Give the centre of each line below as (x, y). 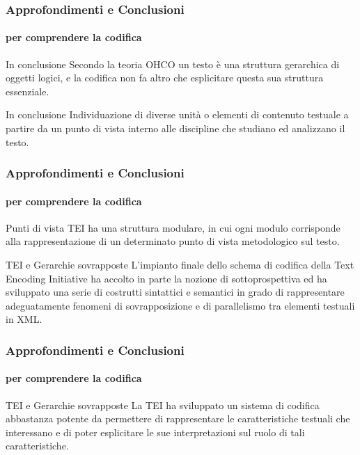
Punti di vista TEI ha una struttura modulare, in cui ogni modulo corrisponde (173, 227)
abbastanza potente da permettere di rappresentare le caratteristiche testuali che (178, 418)
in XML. (24, 319)
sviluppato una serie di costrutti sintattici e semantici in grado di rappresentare (175, 292)
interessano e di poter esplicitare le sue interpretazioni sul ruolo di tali (155, 432)
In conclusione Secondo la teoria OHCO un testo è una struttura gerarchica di (173, 64)
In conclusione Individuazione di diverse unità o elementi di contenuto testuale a (177, 114)
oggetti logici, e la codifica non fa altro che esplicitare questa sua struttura (165, 78)
